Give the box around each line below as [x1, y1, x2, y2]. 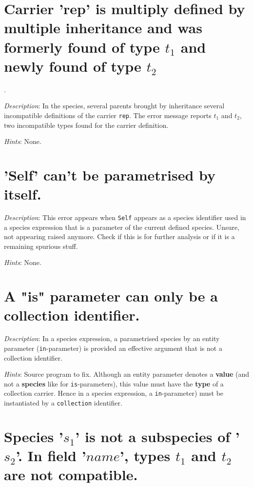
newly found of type [4, 56, 141, 76]
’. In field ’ [16, 446, 86, 466]
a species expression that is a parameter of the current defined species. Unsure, [4, 222, 240, 232]
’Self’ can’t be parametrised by [4, 164, 216, 184]
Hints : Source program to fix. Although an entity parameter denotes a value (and [4, 369, 250, 379]
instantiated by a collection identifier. [4, 398, 122, 408]
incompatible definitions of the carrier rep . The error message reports [4, 110, 212, 120]
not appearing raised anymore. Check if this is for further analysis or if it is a [4, 231, 235, 242]
